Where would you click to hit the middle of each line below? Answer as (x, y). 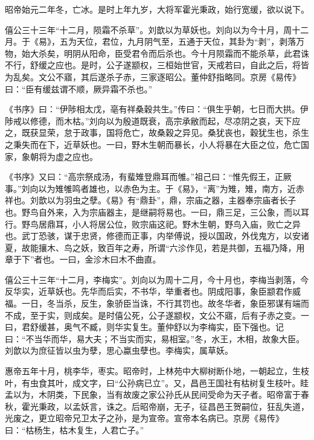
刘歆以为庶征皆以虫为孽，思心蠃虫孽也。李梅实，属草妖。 (119, 350)
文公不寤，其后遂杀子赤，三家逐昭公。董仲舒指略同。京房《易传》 (169, 76)
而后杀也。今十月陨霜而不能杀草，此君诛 (229, 53)
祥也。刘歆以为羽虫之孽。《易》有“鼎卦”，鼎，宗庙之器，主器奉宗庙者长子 (151, 200)
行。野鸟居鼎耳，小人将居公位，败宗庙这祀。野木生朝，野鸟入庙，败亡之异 (153, 224)
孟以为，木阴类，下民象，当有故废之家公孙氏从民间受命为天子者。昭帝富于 (153, 394)
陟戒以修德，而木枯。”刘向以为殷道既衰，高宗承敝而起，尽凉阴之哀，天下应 (153, 120)
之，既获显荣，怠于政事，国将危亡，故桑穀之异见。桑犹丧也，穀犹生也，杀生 (157, 132)
